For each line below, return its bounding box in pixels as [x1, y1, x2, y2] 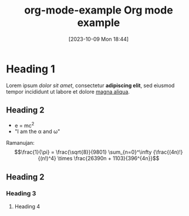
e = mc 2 [14, 121, 35, 129]
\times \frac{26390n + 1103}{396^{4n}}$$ [58, 155, 160, 162]
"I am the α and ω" [14, 128, 60, 135]
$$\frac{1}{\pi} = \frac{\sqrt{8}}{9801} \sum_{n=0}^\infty [14, 148, 152, 156]
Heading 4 [14, 202, 41, 210]
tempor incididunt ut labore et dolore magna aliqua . [6, 88, 130, 95]
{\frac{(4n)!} [153, 148, 183, 156]
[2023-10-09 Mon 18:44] [68, 35, 129, 42]
